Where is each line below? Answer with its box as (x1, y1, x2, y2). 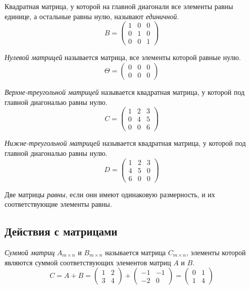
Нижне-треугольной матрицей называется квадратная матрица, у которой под (5, 138, 246, 148)
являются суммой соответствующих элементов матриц (5, 257, 171, 267)
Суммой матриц (5, 247, 55, 258)
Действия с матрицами (5, 223, 118, 239)
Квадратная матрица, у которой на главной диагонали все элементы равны (5, 1, 233, 11)
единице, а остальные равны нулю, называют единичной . (5, 11, 179, 21)
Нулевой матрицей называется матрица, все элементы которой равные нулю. (5, 52, 241, 63)
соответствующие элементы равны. (5, 199, 112, 209)
